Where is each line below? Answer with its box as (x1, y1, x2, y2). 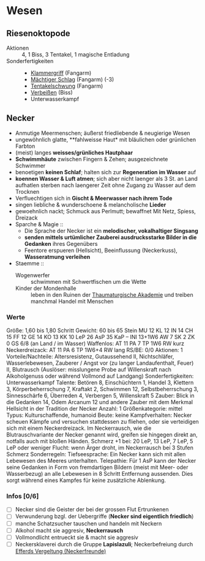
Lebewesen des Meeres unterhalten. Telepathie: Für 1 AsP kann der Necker (6, 457, 196, 465)
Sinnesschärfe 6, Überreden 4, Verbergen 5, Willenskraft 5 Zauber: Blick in (6, 392, 195, 399)
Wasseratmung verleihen (24, 253, 91, 261)
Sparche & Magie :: (15, 220, 64, 227)
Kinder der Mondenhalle (15, 284, 76, 292)
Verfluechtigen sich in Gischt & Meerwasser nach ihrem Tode (15, 194, 173, 202)
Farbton (15, 142, 35, 150)
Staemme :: (15, 259, 45, 267)
